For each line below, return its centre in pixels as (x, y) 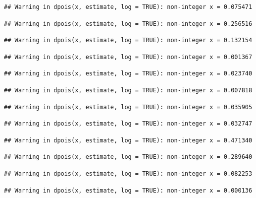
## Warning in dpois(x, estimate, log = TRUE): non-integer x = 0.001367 (128, 57)
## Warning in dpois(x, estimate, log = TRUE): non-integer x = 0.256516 (128, 24)
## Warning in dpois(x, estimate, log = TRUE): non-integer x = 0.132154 (128, 40)
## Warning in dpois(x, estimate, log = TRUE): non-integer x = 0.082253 (128, 173)
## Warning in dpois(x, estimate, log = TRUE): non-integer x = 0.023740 (128, 74)
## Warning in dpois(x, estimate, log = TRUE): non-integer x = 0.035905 (128, 107)
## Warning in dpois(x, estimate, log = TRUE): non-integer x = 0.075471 (128, 7)
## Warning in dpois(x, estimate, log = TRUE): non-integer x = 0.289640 (128, 157)
